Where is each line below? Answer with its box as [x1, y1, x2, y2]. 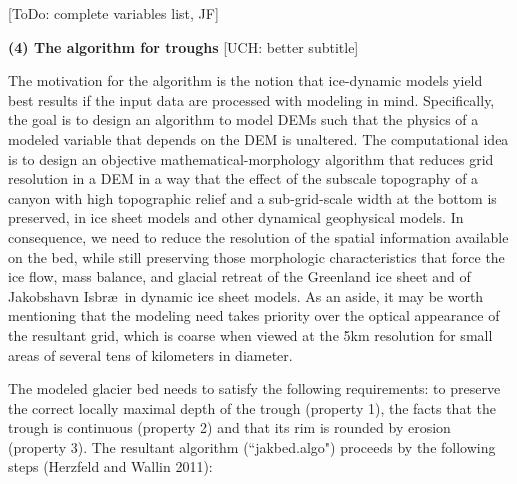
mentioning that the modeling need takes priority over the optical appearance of [8, 305, 500, 326]
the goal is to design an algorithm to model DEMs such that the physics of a [8, 109, 479, 130]
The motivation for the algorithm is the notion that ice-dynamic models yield [8, 70, 483, 91]
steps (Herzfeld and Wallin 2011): [8, 456, 213, 477]
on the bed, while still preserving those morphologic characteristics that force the [8, 246, 505, 267]
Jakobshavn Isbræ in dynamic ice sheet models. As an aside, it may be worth [8, 285, 484, 306]
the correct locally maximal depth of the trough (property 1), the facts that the [8, 397, 496, 418]
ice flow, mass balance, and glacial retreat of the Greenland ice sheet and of [8, 266, 471, 287]
